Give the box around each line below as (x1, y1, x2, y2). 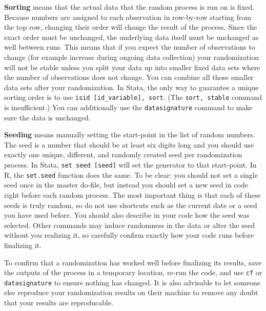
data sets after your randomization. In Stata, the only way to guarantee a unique (4, 81, 259, 92)
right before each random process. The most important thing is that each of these (4, 189, 261, 200)
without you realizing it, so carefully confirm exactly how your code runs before (4, 230, 254, 240)
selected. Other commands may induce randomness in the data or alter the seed (4, 219, 255, 230)
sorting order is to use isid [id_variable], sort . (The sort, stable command (4, 92, 262, 102)
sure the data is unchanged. (4, 112, 91, 122)
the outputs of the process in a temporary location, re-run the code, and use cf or (4, 267, 262, 278)
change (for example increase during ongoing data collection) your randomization (4, 51, 259, 62)
